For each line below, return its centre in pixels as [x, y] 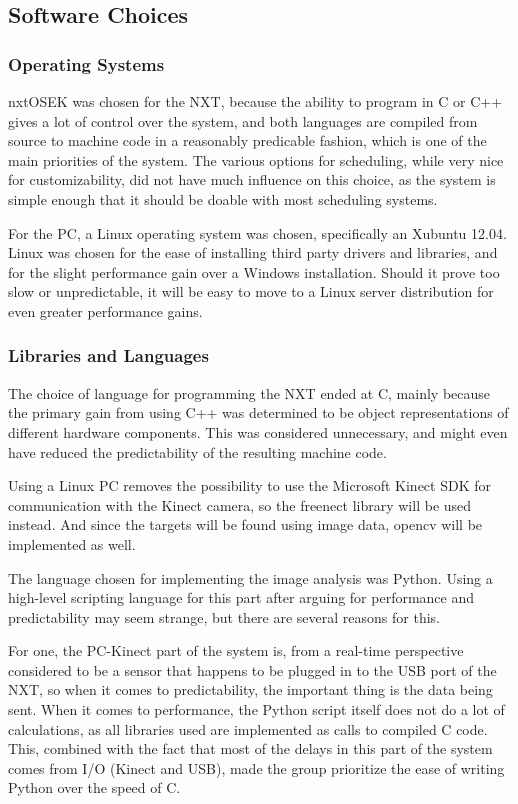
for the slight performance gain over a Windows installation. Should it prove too [254, 271]
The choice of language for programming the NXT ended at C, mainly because [249, 392]
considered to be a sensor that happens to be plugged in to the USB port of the [252, 669]
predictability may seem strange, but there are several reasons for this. [224, 616]
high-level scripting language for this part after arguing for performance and [241, 597]
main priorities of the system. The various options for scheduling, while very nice [256, 159]
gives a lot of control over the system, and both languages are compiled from [243, 120]
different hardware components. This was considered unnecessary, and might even [258, 431]
